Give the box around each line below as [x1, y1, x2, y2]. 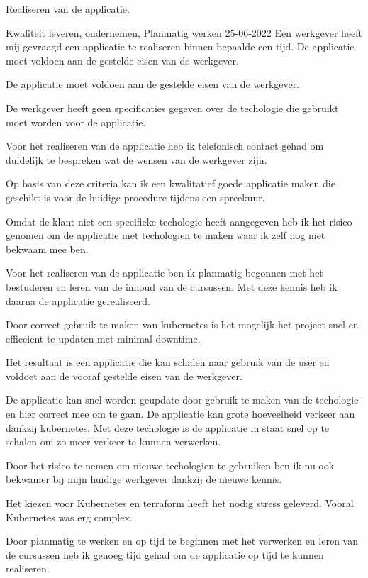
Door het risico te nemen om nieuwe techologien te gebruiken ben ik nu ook [6, 457, 335, 472]
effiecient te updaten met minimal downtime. [6, 330, 201, 345]
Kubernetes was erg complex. [6, 509, 133, 524]
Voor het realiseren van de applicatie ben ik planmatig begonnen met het [6, 265, 323, 280]
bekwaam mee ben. [6, 241, 89, 256]
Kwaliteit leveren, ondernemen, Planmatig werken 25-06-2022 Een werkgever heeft [6, 25, 363, 40]
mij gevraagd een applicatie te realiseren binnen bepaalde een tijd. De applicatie [6, 39, 355, 54]
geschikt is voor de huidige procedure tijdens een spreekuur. [6, 189, 265, 204]
